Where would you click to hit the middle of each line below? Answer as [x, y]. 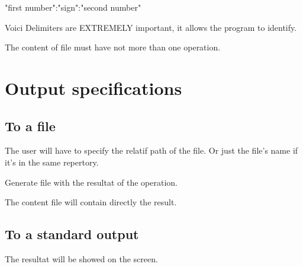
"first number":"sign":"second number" [73, 7]
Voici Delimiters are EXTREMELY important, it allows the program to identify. [151, 27]
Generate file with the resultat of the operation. [91, 182]
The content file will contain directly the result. [91, 202]
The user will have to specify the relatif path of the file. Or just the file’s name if [151, 150]
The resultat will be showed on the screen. [81, 258]
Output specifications [94, 88]
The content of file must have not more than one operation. [113, 47]
